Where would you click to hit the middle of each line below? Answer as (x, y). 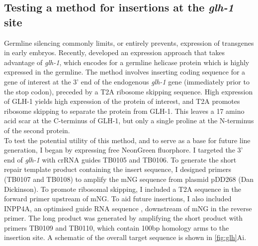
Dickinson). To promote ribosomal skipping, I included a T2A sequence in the (123, 189)
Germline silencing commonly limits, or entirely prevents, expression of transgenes (129, 42)
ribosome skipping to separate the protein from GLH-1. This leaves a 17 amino (124, 111)
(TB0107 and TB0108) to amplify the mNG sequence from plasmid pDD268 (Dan (129, 179)
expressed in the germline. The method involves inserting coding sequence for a (125, 72)
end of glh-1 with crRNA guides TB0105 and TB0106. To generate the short (120, 159)
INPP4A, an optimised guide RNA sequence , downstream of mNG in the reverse (128, 208)
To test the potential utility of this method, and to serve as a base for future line (127, 140)
